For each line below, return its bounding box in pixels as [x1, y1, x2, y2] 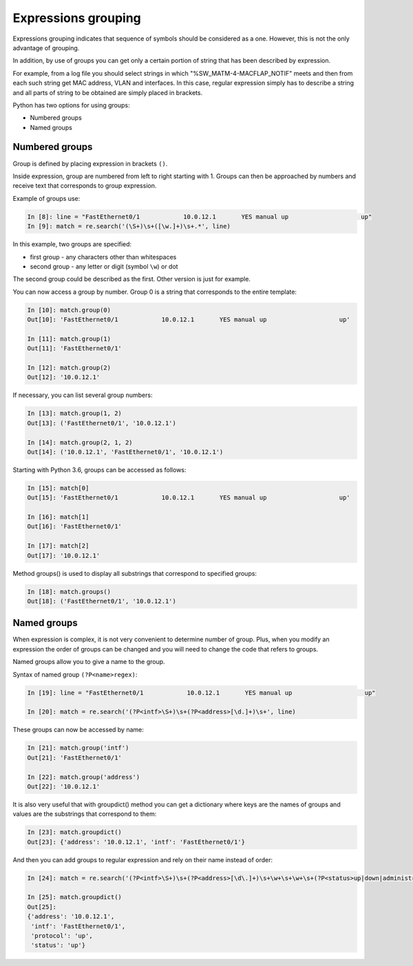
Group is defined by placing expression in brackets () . [12, 159, 168, 168]
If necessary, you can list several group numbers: [12, 391, 153, 399]
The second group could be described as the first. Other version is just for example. [12, 275, 251, 283]
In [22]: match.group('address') [27, 773, 140, 781]
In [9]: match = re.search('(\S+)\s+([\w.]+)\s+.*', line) [27, 222, 231, 230]
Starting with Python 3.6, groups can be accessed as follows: [12, 465, 187, 474]
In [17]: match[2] [27, 542, 89, 550]
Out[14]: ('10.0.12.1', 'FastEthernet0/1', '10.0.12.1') [27, 448, 224, 455]
